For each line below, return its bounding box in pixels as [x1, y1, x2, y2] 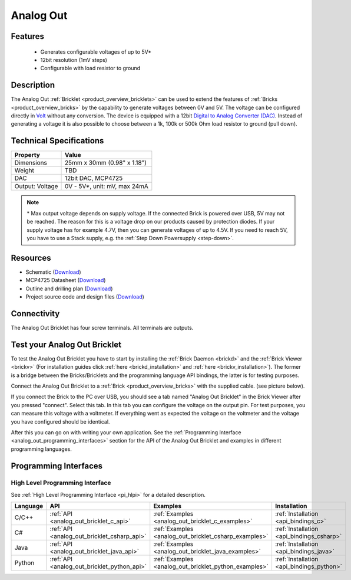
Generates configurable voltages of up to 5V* [40, 48, 152, 55]
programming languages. [11, 445, 72, 453]
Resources [11, 253, 51, 263]
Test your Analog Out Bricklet [11, 339, 122, 349]
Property [14, 151, 41, 159]
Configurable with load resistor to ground [40, 65, 141, 72]
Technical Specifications [11, 136, 104, 146]
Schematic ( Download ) [25, 268, 82, 276]
